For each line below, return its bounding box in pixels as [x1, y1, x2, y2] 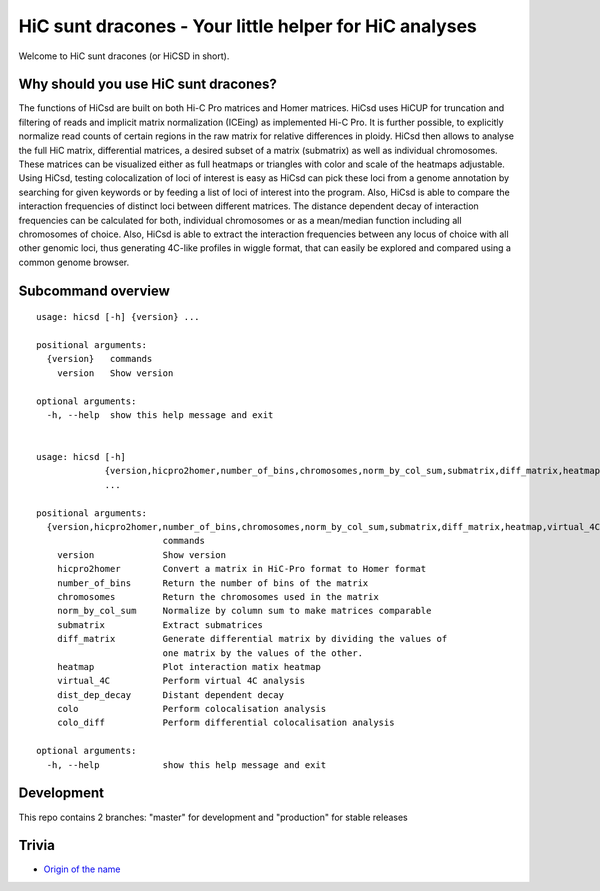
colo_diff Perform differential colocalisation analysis [56, 717, 395, 729]
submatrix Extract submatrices [56, 619, 264, 630]
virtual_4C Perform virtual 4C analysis [56, 675, 305, 687]
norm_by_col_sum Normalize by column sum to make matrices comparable [56, 605, 432, 617]
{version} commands [46, 353, 153, 365]
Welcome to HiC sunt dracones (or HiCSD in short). [18, 50, 230, 62]
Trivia [18, 837, 55, 854]
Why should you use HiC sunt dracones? [18, 76, 277, 93]
